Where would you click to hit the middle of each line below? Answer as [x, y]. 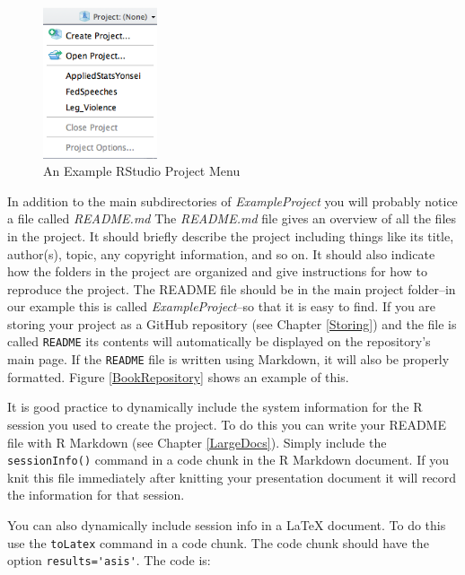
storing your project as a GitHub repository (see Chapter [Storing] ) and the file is [232, 323]
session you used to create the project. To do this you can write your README [227, 424]
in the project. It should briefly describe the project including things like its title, [231, 235]
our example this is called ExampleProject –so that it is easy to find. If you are [222, 306]
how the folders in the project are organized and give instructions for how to [217, 271]
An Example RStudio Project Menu [142, 171]
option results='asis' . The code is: [109, 560]
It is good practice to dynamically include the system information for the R [215, 407]
